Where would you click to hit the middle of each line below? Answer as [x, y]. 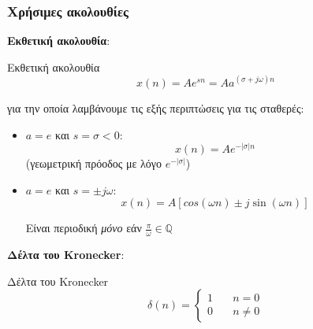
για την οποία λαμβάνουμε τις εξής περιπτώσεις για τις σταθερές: [156, 107]
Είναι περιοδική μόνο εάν [84, 228]
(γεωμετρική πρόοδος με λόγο [93, 163]
